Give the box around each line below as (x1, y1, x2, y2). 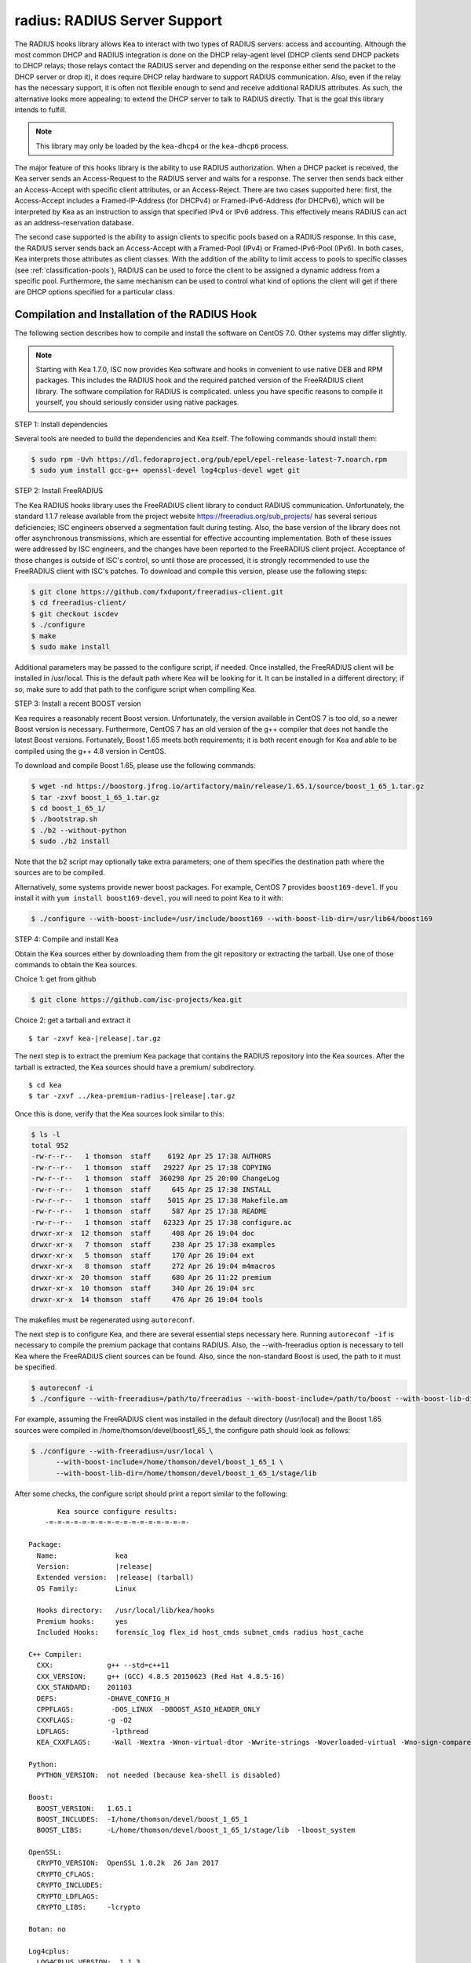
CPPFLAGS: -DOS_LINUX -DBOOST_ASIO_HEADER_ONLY (36, 1705, 261, 1713)
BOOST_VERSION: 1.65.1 (36, 1804, 133, 1813)
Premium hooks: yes (36, 1617, 129, 1625)
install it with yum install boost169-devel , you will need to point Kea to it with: (14, 894, 284, 903)
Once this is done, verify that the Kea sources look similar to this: (14, 1109, 225, 1118)
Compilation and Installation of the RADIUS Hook (14, 308, 257, 321)
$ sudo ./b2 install (31, 837, 110, 846)
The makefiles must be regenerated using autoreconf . (14, 1315, 195, 1325)
